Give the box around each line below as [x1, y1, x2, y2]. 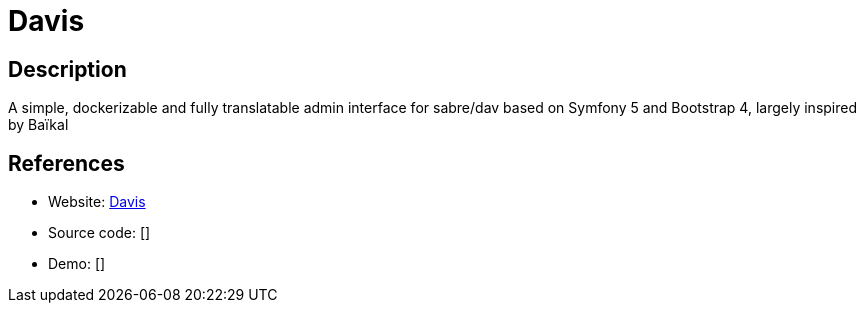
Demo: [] [48, 255, 106, 273]
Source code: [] [48, 224, 151, 242]
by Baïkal [8, 116, 69, 134]
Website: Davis [48, 193, 146, 211]
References [8, 150, 125, 176]
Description [8, 56, 127, 82]
